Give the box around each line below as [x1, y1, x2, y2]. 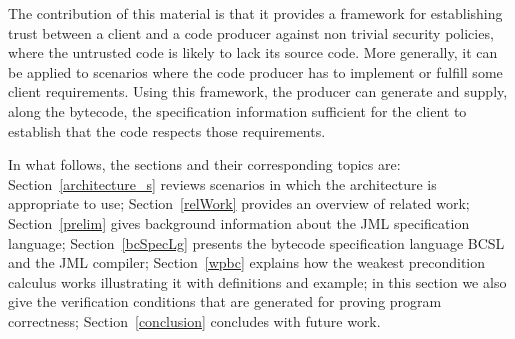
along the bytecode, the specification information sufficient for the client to [8, 100, 467, 121]
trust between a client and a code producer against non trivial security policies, [8, 22, 494, 43]
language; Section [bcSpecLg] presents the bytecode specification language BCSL [8, 232, 505, 253]
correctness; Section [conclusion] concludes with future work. [8, 310, 381, 331]
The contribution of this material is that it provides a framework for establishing [8, 3, 503, 23]
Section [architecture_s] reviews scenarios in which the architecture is [8, 173, 437, 194]
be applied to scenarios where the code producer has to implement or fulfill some [8, 61, 503, 82]
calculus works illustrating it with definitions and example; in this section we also [8, 271, 507, 292]
